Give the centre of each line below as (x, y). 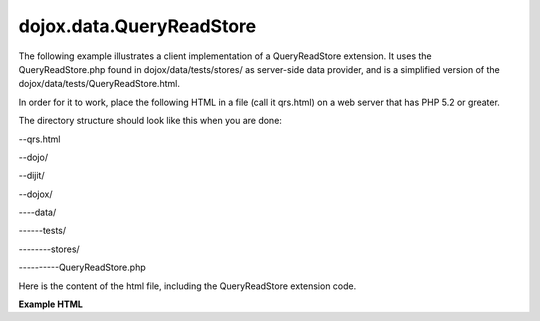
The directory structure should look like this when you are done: (150, 121)
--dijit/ (31, 176)
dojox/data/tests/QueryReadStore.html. (99, 84)
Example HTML (51, 304)
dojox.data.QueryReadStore (137, 26)
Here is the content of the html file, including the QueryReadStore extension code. (187, 286)
